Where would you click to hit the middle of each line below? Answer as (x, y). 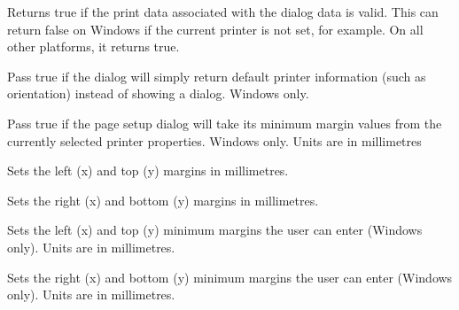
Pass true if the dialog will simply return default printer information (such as (217, 76)
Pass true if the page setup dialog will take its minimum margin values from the (225, 123)
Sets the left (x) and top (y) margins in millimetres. (148, 170)
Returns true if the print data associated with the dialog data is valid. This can (223, 12)
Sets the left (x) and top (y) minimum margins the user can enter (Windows (215, 230)
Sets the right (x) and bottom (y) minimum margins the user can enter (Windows (230, 277)
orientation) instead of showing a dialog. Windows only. (158, 93)
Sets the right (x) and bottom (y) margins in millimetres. (163, 200)
